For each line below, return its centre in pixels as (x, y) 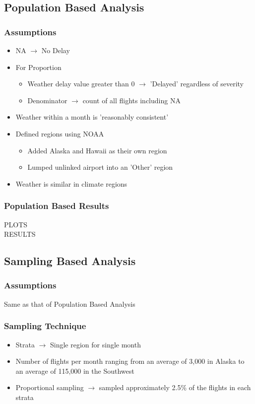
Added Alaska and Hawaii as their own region (97, 150)
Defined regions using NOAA (60, 133)
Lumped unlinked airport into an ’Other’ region (100, 167)
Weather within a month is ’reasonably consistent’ (92, 117)
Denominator (47, 100)
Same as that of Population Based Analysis (70, 303)
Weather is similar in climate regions (71, 183)
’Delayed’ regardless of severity (197, 84)
